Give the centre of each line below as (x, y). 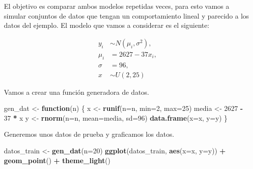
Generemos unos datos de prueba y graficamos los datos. (89, 134)
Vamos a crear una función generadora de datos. (77, 92)
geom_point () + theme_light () (57, 160)
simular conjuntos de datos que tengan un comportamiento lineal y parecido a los (126, 15)
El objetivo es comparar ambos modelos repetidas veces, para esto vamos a (117, 6)
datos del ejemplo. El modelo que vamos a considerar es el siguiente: (107, 25)
